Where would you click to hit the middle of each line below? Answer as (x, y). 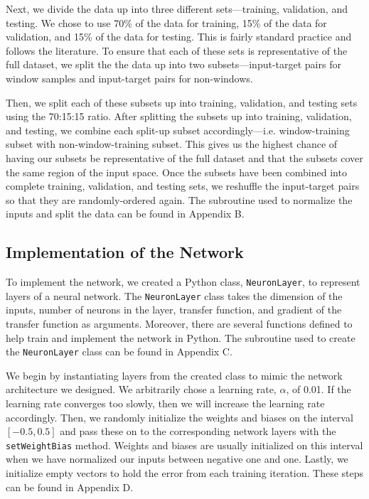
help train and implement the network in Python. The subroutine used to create (181, 337)
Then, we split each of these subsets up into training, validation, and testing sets (182, 102)
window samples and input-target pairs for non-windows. (129, 78)
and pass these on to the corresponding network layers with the (198, 431)
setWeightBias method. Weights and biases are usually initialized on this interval (184, 445)
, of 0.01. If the (319, 389)
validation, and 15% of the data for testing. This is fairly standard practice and (179, 37)
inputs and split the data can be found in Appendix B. (125, 214)
